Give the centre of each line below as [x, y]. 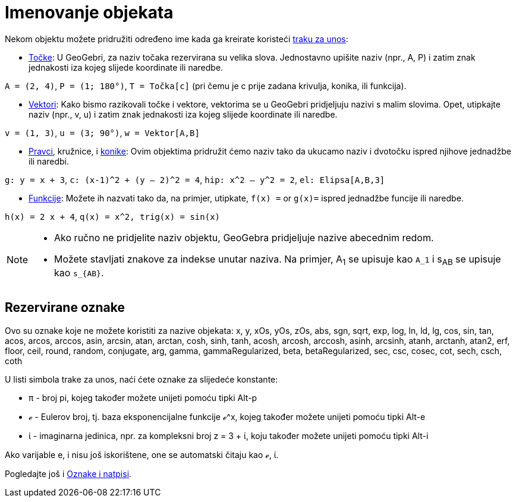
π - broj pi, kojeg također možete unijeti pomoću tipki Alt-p [143, 397]
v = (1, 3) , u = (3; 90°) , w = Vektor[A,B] [102, 132]
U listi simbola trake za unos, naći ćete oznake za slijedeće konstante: [141, 379]
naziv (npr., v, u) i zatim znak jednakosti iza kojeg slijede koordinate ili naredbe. [183, 114]
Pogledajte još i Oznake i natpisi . [68, 473]
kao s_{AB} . [79, 272]
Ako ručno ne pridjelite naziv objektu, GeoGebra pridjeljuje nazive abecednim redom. [244, 237]
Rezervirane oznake [65, 308]
